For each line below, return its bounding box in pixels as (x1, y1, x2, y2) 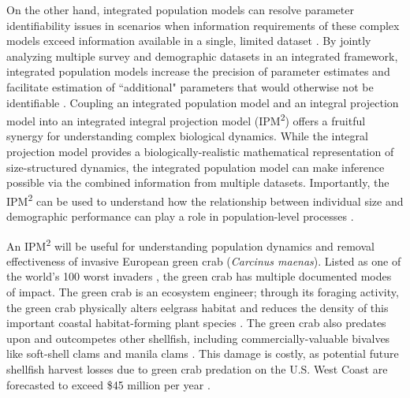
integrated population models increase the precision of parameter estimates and (6, 63, 390, 80)
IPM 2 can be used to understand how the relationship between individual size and (6, 190, 404, 209)
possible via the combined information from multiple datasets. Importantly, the (6, 174, 389, 191)
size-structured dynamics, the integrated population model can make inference (6, 158, 385, 175)
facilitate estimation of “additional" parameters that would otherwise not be (6, 78, 374, 95)
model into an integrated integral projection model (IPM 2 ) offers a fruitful (6, 110, 366, 128)
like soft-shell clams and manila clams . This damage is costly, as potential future (6, 345, 399, 362)
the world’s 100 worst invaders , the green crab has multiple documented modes (6, 268, 392, 285)
